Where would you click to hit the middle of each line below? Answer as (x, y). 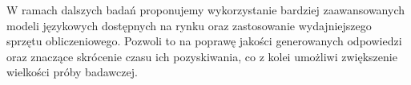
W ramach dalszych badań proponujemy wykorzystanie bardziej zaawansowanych (205, 10)
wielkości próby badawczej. (72, 72)
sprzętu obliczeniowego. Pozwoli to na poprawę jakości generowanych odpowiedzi (204, 41)
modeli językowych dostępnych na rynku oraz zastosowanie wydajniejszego (189, 25)
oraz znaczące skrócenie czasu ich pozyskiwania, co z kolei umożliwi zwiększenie (202, 56)
